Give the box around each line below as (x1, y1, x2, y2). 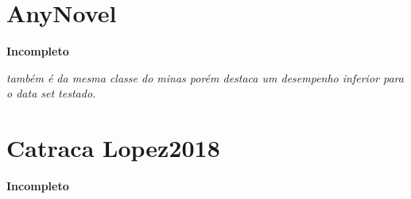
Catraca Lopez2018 (6, 132, 220, 164)
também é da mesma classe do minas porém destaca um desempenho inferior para (6, 69, 404, 86)
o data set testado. (6, 85, 96, 101)
